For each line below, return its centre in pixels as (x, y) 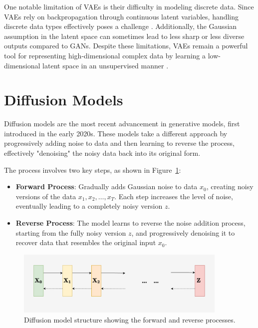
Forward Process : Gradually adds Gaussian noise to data (107, 186)
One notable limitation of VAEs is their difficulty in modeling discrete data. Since (129, 6)
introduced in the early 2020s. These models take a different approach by (116, 133)
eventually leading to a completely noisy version (89, 206)
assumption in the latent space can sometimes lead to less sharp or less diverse (124, 36)
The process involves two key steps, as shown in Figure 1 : (93, 169)
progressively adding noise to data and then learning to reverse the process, (119, 143)
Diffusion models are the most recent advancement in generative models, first (122, 124)
